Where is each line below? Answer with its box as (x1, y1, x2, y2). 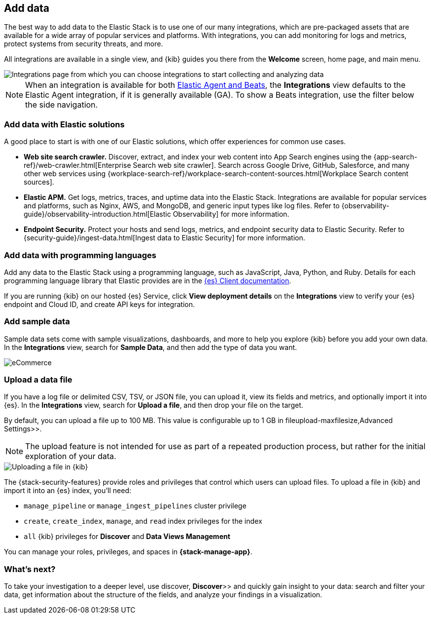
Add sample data (4, 316, 70, 327)
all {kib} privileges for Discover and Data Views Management (24, 532, 230, 541)
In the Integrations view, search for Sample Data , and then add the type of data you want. (4, 343, 297, 351)
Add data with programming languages (4, 250, 156, 260)
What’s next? (4, 564, 56, 574)
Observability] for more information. (173, 210, 289, 219)
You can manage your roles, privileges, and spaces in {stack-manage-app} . (4, 547, 252, 556)
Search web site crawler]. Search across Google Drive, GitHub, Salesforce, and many (133, 161, 410, 170)
